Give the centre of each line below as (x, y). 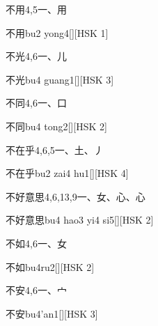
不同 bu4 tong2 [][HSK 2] (56, 126)
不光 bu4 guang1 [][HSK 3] (60, 79)
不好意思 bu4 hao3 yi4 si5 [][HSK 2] (80, 220)
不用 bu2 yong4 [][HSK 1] (57, 32)
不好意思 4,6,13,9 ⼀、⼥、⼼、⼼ (76, 196)
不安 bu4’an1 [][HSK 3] (52, 313)
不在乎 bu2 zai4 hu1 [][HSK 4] (67, 173)
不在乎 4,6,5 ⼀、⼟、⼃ (55, 149)
